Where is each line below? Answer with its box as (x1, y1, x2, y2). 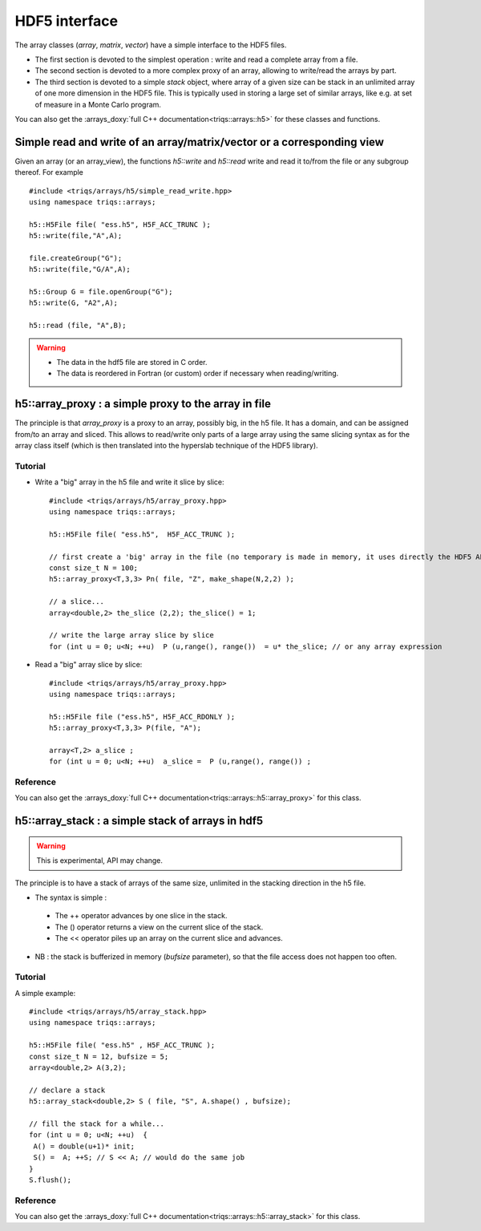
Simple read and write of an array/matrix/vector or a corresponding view (14, 135, 385, 148)
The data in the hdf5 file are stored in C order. (56, 358, 208, 367)
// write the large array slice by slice (49, 630, 214, 640)
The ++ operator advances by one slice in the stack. (55, 911, 228, 921)
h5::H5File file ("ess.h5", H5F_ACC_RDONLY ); (49, 712, 236, 721)
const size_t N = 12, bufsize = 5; (29, 1051, 169, 1061)
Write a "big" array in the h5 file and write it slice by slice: (34, 477, 224, 487)
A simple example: (14, 988, 76, 998)
